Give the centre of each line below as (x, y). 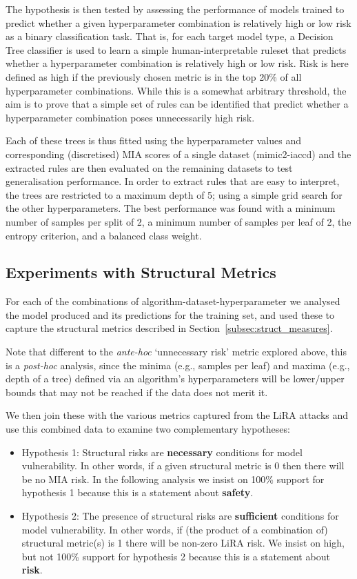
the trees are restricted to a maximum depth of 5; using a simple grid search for (174, 194)
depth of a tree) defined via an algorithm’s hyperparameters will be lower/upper (175, 379)
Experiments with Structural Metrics (141, 272)
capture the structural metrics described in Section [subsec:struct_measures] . (169, 328)
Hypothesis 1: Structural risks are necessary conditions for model (162, 452)
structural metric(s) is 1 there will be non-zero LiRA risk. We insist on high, (183, 543)
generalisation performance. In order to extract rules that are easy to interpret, (173, 181)
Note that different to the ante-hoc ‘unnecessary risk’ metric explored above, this (176, 352)
